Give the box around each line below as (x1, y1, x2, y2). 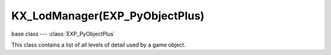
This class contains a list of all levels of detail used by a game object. (11, 41, 186, 48)
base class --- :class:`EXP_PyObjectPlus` (11, 30, 116, 37)
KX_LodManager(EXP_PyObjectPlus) (11, 9, 205, 22)
